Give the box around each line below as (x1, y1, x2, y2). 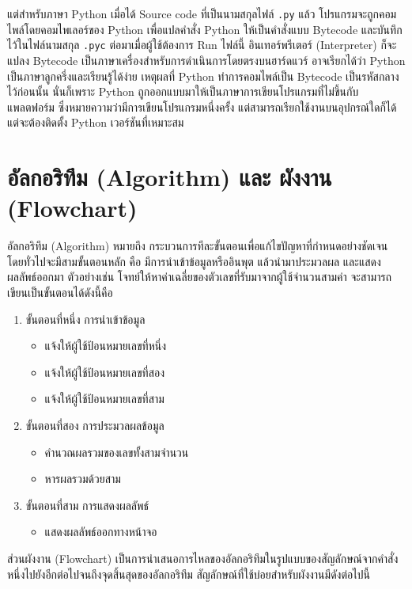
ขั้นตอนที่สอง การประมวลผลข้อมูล (25, 416, 164, 433)
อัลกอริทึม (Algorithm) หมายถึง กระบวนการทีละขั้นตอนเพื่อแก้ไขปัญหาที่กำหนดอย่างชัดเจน (7, 237, 388, 254)
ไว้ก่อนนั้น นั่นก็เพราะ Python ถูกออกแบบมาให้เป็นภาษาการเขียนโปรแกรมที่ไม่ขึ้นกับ (7, 83, 359, 100)
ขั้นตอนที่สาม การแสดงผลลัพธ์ (25, 496, 149, 513)
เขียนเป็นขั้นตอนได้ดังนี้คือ (7, 283, 113, 300)
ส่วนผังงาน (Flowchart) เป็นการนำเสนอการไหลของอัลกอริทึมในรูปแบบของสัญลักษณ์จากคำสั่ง (7, 549, 399, 566)
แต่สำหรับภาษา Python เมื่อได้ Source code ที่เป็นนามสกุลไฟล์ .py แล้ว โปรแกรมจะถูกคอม (7, 6, 397, 21)
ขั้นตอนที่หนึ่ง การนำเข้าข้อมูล (25, 310, 146, 327)
